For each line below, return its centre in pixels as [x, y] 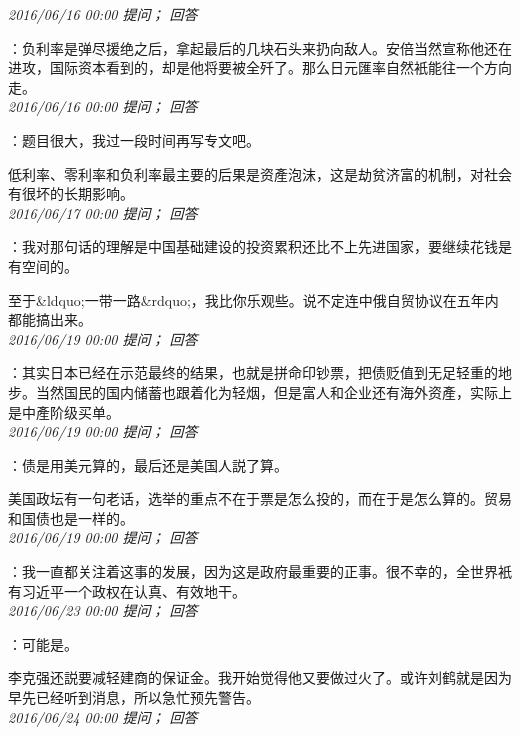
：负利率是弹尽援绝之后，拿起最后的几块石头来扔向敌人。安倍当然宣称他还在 [260, 47]
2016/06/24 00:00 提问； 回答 [103, 716]
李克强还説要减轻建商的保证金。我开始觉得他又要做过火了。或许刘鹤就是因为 [260, 677]
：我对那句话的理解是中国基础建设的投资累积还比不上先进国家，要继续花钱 [253, 246]
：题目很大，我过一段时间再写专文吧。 [134, 139]
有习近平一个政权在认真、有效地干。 [127, 590]
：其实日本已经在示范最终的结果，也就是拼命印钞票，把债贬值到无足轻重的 [253, 372]
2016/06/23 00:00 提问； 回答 [103, 610]
